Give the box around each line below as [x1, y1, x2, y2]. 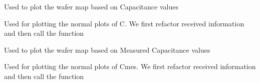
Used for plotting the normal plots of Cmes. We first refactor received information [4, 61, 256, 72]
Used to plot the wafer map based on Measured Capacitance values [4, 44, 210, 55]
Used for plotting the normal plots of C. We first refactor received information [4, 18, 244, 28]
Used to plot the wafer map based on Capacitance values [4, 1, 178, 11]
